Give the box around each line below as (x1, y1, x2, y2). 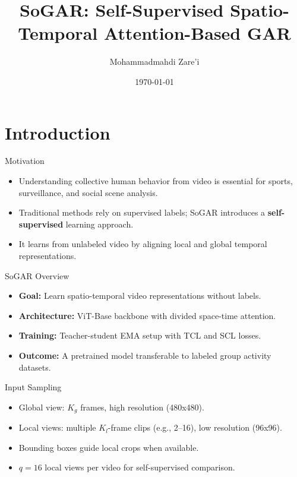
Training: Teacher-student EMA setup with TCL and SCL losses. (18, 329, 261, 342)
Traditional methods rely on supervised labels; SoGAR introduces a (18, 206, 266, 219)
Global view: (18, 400, 65, 413)
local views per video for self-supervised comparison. (45, 461, 235, 473)
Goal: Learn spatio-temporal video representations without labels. (18, 289, 261, 302)
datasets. (18, 361, 51, 373)
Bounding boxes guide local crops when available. (18, 441, 199, 453)
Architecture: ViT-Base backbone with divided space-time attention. (18, 309, 276, 321)
